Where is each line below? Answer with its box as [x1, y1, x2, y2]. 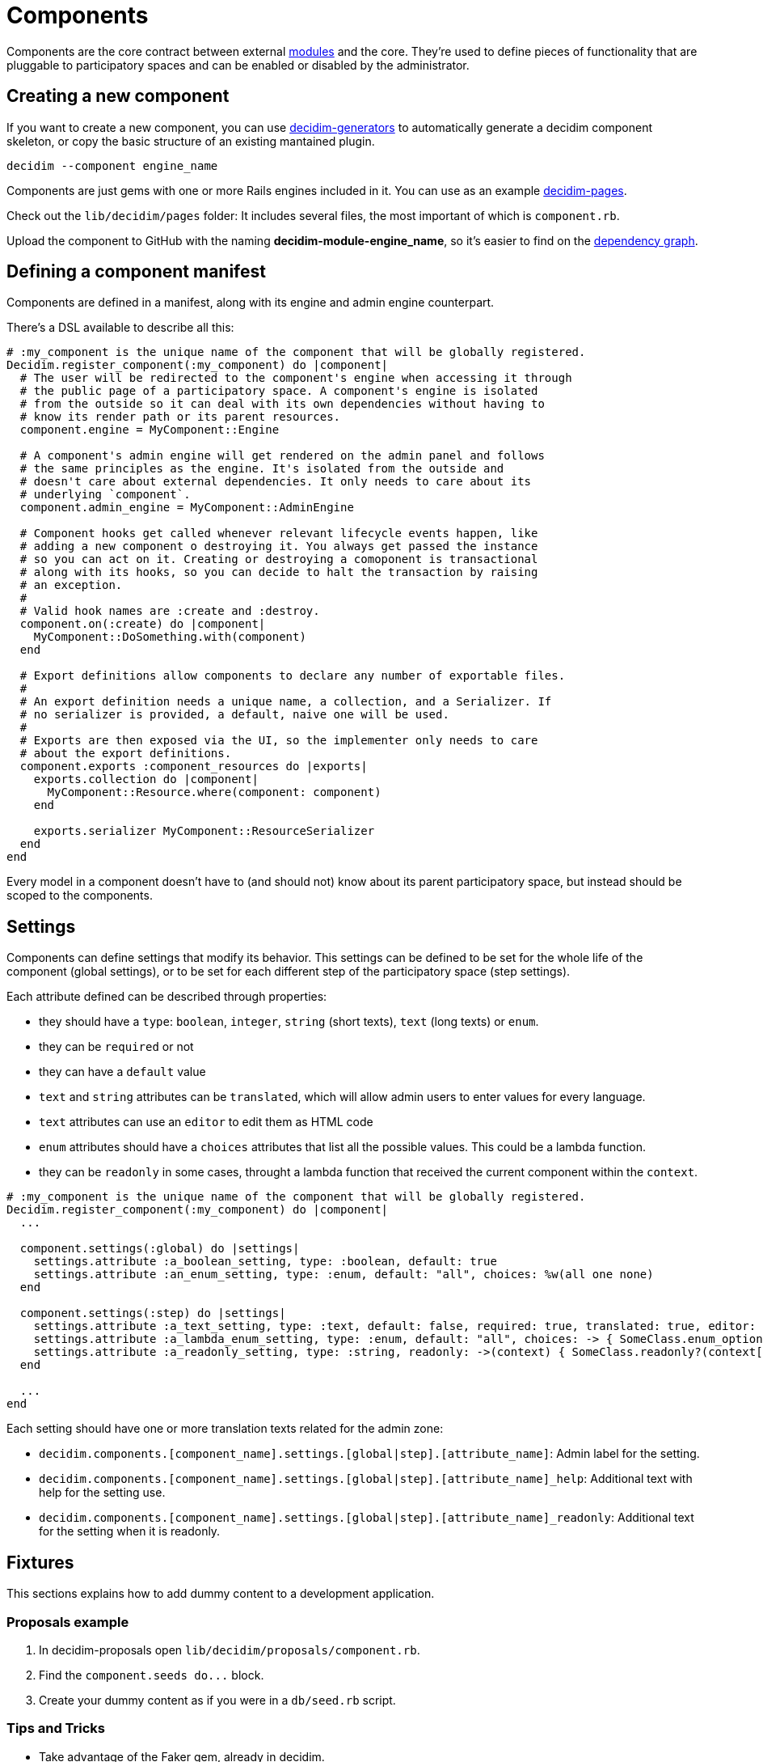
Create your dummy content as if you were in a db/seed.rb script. [39, 1692, 396, 1707]
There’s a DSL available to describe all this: [6, 320, 234, 335]
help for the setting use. [39, 1485, 166, 1500]
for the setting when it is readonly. [39, 1524, 221, 1539]
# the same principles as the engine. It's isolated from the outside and [19, 462, 504, 476]
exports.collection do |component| [33, 773, 259, 786]
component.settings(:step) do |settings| [19, 1307, 286, 1320]
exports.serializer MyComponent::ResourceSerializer [33, 824, 375, 838]
